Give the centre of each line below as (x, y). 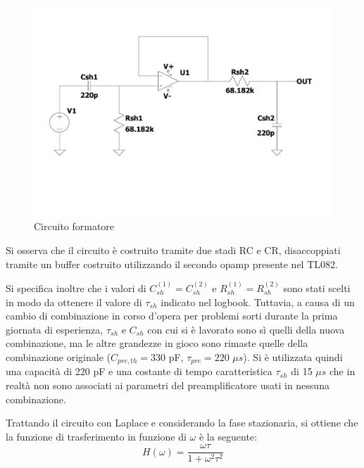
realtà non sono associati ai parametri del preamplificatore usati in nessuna (168, 385)
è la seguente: (228, 436)
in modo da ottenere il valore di (74, 302)
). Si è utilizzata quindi (293, 356)
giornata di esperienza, (55, 329)
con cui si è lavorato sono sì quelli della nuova (246, 329)
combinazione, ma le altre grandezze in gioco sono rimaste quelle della (157, 343)
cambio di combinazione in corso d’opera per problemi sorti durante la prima (172, 316)
